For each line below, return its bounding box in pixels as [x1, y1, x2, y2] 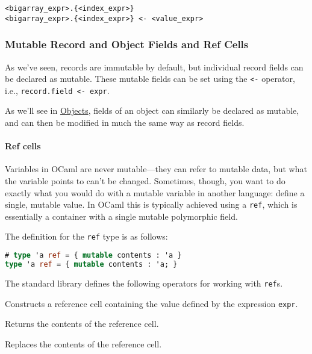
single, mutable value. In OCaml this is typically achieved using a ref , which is [5, 198, 298, 211]
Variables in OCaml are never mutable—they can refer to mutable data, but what [5, 163, 307, 175]
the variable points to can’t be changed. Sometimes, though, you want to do [5, 175, 285, 187]
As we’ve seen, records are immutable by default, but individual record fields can [5, 60, 304, 73]
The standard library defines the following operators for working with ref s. [5, 276, 283, 289]
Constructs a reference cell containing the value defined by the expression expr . [5, 297, 298, 309]
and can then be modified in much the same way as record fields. [5, 116, 245, 129]
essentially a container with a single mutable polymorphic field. [5, 210, 238, 222]
